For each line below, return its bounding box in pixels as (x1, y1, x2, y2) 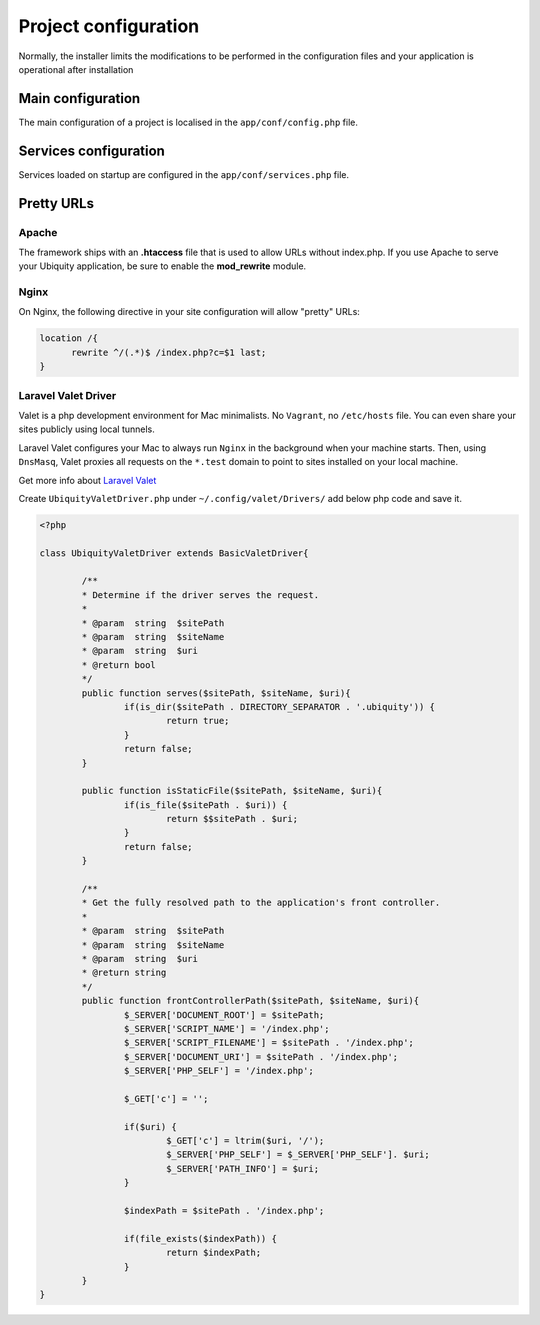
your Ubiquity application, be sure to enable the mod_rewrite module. (18, 260, 307, 272)
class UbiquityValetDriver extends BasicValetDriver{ (39, 547, 309, 559)
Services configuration (18, 142, 165, 159)
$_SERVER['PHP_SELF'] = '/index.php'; (123, 1065, 314, 1077)
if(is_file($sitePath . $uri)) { (123, 799, 288, 810)
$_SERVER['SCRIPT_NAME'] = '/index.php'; (123, 1023, 330, 1034)
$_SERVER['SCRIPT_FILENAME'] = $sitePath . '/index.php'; (123, 1037, 415, 1049)
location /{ (39, 333, 99, 344)
